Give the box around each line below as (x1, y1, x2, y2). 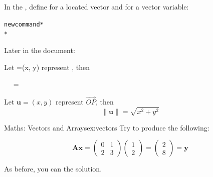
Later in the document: (4, 44, 75, 55)
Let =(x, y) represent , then (4, 61, 90, 72)
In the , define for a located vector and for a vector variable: (4, 1, 189, 11)
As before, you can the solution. (4, 163, 102, 174)
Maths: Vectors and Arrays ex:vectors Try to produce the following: (4, 122, 209, 132)
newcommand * (4, 20, 44, 28)
